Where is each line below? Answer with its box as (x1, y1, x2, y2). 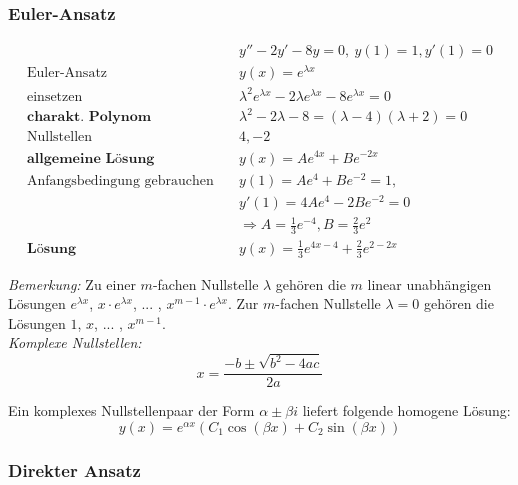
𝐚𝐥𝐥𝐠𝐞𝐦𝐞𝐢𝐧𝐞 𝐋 (27, 151, 116, 166)
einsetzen (27, 89, 83, 104)
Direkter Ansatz (8, 457, 141, 482)
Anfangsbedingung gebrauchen (27, 173, 214, 188)
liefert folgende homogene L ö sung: (302, 400, 511, 421)
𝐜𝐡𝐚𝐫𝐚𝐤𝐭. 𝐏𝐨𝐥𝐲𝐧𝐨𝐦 (27, 110, 152, 125)
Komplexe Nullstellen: (8, 332, 142, 353)
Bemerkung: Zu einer (8, 273, 136, 294)
